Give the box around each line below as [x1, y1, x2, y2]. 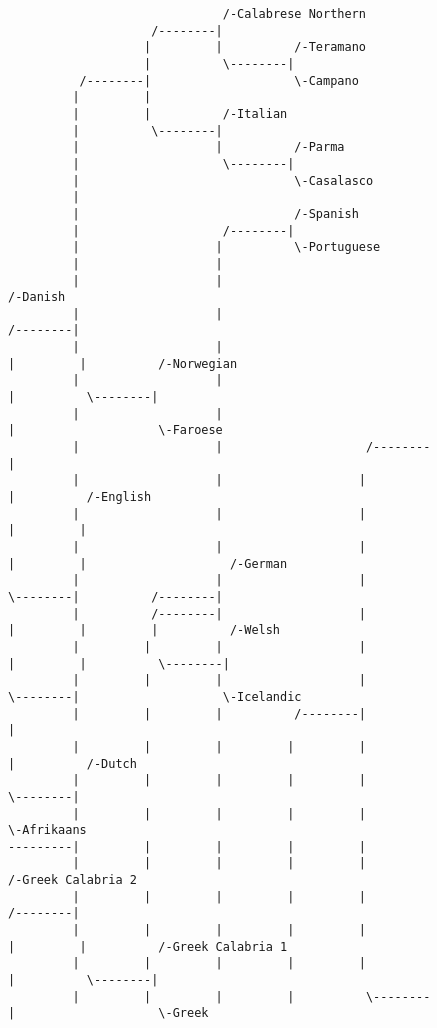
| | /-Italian [72, 106, 288, 121]
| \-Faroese [8, 423, 223, 438]
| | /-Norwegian [8, 356, 238, 371]
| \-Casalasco [72, 173, 374, 188]
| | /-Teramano [144, 40, 366, 55]
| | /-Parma [72, 140, 345, 155]
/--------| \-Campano [79, 73, 359, 88]
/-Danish [8, 290, 66, 305]
